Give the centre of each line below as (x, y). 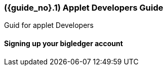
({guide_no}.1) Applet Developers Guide (84, 8)
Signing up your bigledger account (64, 43)
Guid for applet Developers (49, 25)
